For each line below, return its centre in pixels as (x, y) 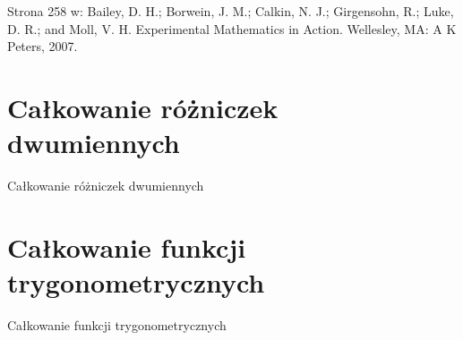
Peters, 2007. (43, 46)
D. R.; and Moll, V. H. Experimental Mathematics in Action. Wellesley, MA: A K (232, 28)
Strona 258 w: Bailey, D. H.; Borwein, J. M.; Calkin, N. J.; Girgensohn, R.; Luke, (231, 11)
